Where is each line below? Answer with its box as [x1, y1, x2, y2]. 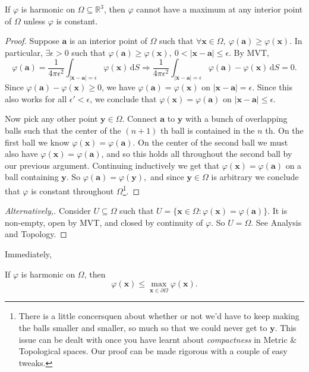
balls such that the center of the [5, 124, 121, 137]
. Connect [122, 112, 157, 125]
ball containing [5, 171, 59, 183]
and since [150, 171, 184, 183]
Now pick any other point [5, 112, 98, 125]
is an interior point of [69, 34, 147, 47]
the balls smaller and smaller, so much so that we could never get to [18, 321, 267, 334]
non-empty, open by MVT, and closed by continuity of [5, 216, 203, 228]
